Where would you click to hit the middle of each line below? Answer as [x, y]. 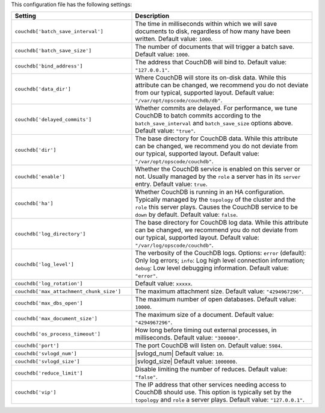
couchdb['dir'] [36, 150]
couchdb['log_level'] [45, 264]
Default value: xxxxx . [164, 284]
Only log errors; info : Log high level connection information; [220, 261]
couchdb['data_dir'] [43, 89]
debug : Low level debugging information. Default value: [212, 268]
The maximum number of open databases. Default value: [216, 299]
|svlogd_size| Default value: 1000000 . [186, 361]
